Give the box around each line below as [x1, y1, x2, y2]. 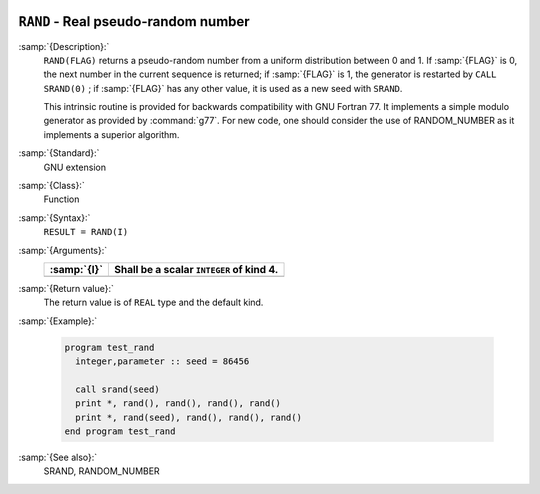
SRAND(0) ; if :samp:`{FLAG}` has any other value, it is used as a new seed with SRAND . [43, 82, 403, 94]
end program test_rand [64, 426, 176, 437]
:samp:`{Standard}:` [18, 147, 100, 159]
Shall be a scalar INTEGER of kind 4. [114, 262, 279, 276]
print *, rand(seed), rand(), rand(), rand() [75, 411, 302, 423]
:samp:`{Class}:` [18, 180, 85, 192]
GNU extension [43, 161, 107, 173]
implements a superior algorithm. [43, 128, 180, 140]
